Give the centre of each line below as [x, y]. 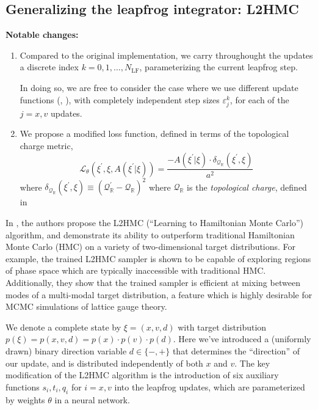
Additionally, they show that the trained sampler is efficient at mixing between [153, 283]
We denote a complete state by [63, 327]
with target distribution [222, 327]
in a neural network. [92, 399]
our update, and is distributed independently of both [104, 363]
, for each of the [259, 99]
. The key [252, 363]
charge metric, [46, 145]
